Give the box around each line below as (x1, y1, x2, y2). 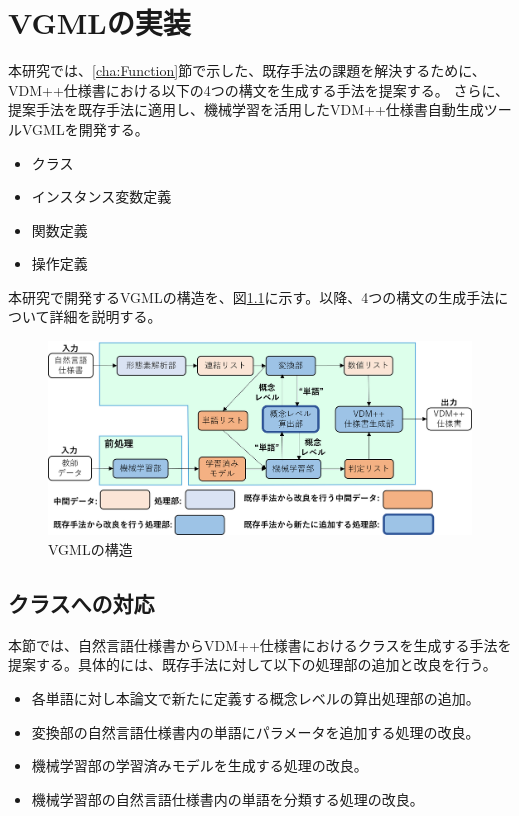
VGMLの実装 (8, 2, 191, 43)
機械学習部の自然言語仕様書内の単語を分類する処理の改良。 (31, 788, 424, 809)
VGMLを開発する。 (21, 118, 149, 139)
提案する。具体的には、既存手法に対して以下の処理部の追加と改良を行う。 (8, 654, 497, 675)
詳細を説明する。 (49, 306, 162, 327)
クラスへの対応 (8, 588, 155, 619)
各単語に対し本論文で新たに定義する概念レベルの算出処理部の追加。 (31, 688, 480, 709)
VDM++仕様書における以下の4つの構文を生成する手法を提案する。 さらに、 (8, 79, 510, 100)
